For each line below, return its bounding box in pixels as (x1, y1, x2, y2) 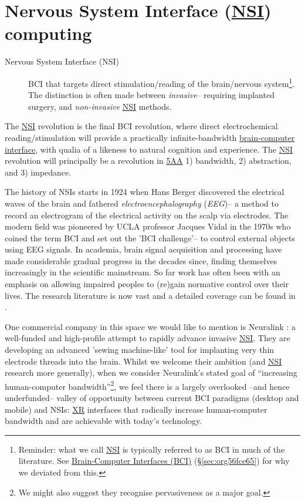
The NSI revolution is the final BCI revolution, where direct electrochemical (5, 120, 278, 132)
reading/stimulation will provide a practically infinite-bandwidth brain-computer (5, 131, 295, 143)
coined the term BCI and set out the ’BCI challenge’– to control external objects (5, 231, 295, 244)
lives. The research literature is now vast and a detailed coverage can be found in (5, 289, 296, 301)
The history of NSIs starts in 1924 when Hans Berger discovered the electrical (5, 186, 284, 198)
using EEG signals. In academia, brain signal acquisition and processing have (5, 243, 282, 255)
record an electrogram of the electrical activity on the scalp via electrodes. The (5, 208, 289, 221)
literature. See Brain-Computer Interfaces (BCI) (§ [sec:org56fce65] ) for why (18, 454, 290, 467)
